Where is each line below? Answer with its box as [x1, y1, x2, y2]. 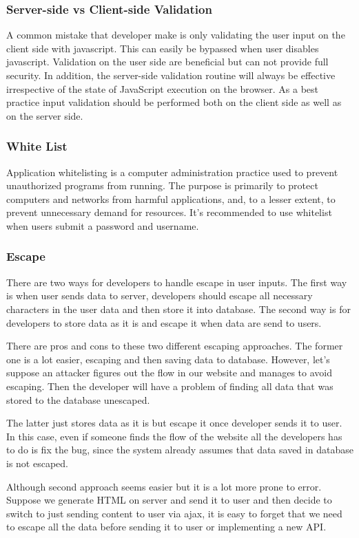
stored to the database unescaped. [6, 392, 150, 407]
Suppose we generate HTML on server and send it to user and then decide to [6, 493, 332, 507]
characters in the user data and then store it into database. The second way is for [6, 301, 351, 316]
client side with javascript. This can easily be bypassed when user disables [6, 41, 319, 55]
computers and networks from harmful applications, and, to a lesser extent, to [6, 191, 336, 206]
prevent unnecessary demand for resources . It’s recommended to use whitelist [6, 205, 332, 219]
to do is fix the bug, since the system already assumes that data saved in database [6, 442, 353, 457]
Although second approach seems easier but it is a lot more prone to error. [6, 479, 322, 493]
